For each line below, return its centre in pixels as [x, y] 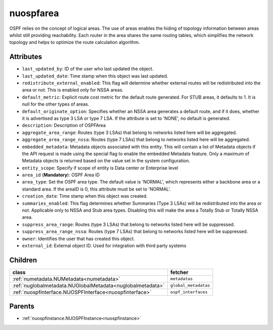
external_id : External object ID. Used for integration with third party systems [104, 246]
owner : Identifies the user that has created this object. [78, 239]
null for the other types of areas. [56, 104]
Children [23, 260]
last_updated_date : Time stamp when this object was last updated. [95, 76]
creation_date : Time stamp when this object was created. [85, 196]
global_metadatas [190, 286]
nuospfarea [34, 13]
